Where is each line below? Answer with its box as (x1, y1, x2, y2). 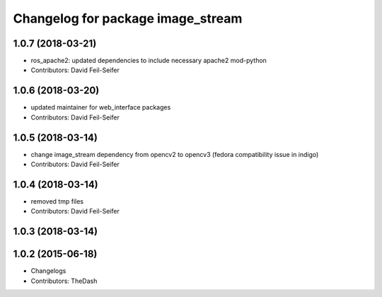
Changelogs (30, 267, 66, 275)
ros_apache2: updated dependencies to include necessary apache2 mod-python (30, 57, 267, 65)
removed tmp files (30, 197, 84, 205)
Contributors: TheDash (30, 276, 98, 285)
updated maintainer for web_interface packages (30, 103, 171, 112)
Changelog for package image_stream (13, 11, 243, 26)
